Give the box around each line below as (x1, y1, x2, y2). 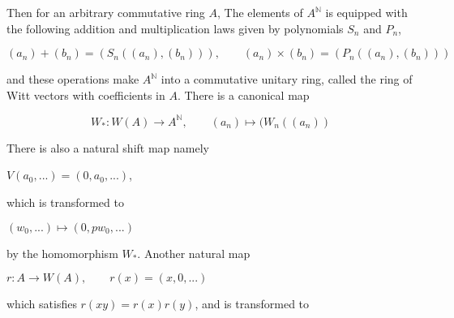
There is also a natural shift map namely (6, 139, 209, 156)
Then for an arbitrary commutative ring (6, 4, 205, 20)
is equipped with (325, 4, 408, 20)
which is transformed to (6, 194, 124, 211)
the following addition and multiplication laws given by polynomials (6, 19, 344, 37)
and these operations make (6, 71, 139, 88)
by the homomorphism (6, 244, 118, 261)
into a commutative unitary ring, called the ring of (161, 71, 413, 88)
